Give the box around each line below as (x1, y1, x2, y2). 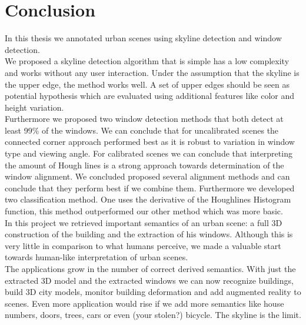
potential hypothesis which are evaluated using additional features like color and (5, 89, 295, 102)
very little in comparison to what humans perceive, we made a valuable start (5, 239, 281, 251)
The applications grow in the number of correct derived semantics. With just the (5, 263, 296, 274)
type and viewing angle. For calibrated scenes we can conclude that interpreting (5, 147, 292, 160)
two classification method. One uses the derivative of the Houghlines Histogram (5, 193, 291, 205)
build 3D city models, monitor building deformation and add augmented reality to (5, 286, 301, 298)
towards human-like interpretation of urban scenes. (5, 251, 188, 263)
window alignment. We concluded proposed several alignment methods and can (5, 170, 290, 183)
